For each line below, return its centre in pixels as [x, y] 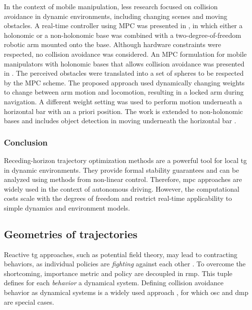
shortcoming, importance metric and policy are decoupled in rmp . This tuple [118, 273]
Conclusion [26, 142]
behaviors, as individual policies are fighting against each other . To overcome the [125, 264]
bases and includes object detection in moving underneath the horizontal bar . [120, 121]
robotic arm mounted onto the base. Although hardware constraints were [113, 44]
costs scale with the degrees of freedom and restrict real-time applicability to [118, 198]
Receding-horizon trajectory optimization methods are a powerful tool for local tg [126, 160]
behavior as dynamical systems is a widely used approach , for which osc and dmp [126, 292]
